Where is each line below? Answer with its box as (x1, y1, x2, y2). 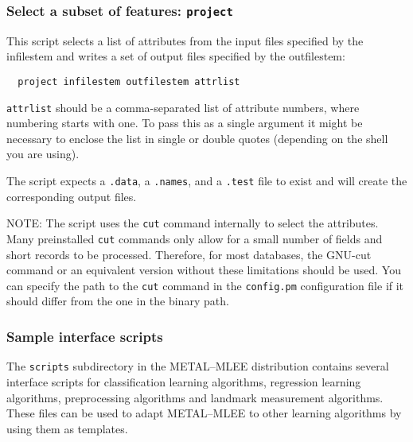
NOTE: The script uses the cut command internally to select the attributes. (6, 215, 379, 231)
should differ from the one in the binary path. (6, 293, 229, 309)
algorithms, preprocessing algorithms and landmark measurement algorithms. (6, 389, 384, 405)
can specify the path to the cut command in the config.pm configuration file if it (6, 277, 404, 293)
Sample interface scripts (6, 326, 163, 346)
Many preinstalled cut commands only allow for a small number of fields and (6, 230, 383, 246)
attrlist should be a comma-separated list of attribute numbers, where (6, 99, 360, 115)
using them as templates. (6, 420, 128, 436)
